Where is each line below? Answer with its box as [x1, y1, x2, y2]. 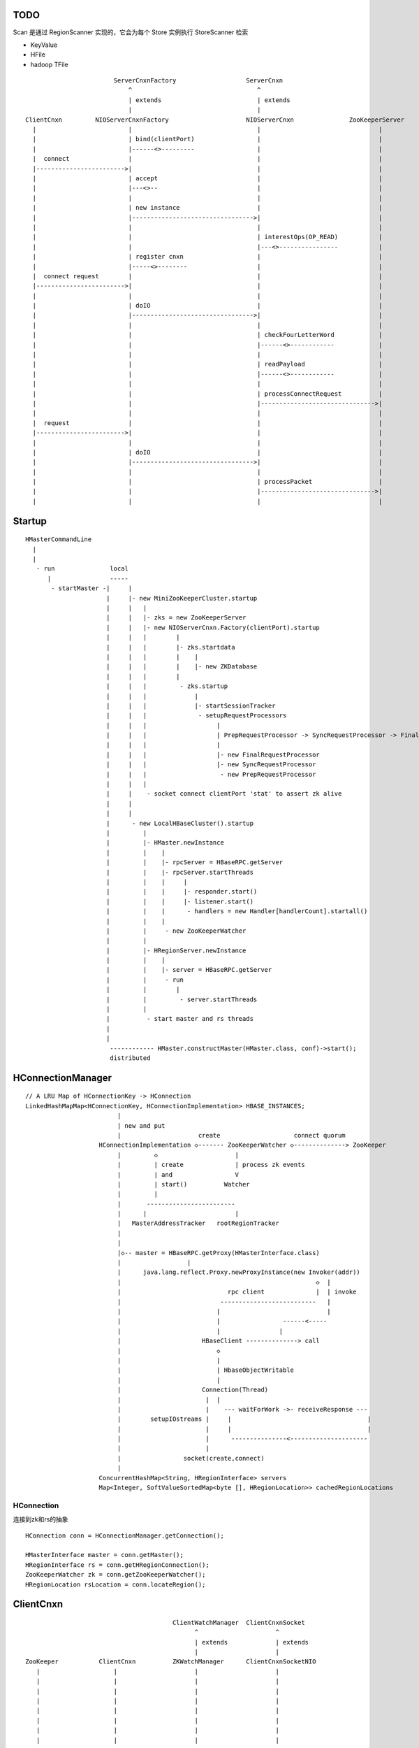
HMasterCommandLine [25, 536, 92, 543]
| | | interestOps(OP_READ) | [32, 233, 383, 241]
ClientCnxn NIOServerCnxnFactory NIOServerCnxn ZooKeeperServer [25, 115, 405, 124]
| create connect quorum [117, 1131, 346, 1139]
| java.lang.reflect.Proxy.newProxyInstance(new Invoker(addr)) [117, 1268, 361, 1276]
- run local [36, 565, 129, 573]
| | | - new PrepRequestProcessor [105, 770, 316, 778]
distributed [109, 1054, 151, 1062]
